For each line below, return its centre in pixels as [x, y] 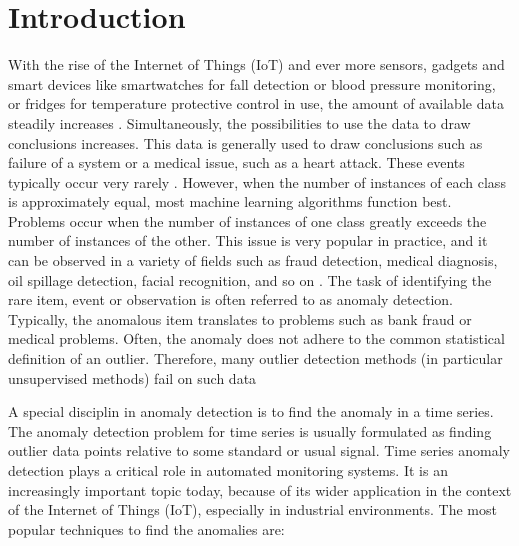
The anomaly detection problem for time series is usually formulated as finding [250, 430]
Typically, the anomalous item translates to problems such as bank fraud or [240, 318]
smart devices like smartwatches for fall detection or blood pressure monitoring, [252, 83]
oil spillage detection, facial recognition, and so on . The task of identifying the [250, 279]
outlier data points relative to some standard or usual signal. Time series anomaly [259, 450]
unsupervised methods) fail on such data [132, 377]
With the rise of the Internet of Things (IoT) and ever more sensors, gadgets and [256, 64]
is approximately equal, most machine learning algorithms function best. [230, 201]
